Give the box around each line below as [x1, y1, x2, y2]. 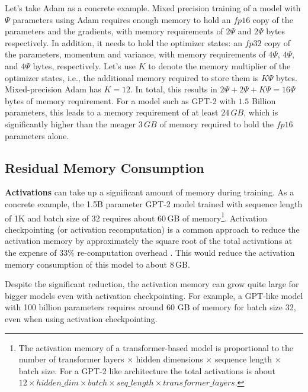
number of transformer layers [18, 353, 124, 365]
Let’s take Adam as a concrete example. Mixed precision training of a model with [5, 2, 301, 14]
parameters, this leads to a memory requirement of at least [5, 106, 219, 118]
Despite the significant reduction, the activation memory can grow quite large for [5, 278, 299, 290]
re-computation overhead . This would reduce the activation [77, 246, 295, 258]
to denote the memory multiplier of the [148, 59, 291, 72]
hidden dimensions [136, 353, 203, 365]
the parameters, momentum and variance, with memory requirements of [5, 48, 266, 60]
